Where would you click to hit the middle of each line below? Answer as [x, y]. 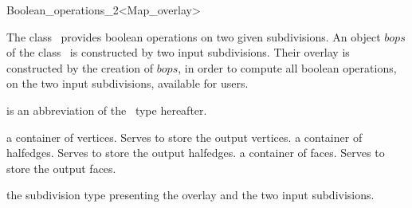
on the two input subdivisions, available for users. [128, 83]
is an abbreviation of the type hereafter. [107, 110]
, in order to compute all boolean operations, [287, 67]
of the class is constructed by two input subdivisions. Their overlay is [178, 52]
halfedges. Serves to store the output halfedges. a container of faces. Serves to [196, 153]
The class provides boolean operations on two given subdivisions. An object [194, 36]
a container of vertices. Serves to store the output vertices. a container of [184, 137]
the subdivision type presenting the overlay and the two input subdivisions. [190, 195]
